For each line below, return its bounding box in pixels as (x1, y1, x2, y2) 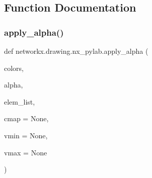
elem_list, (4, 96, 35, 107)
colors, (4, 62, 24, 73)
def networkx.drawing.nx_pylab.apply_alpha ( (4, 46, 148, 56)
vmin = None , (4, 130, 48, 140)
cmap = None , (4, 113, 49, 124)
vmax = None (4, 147, 47, 157)
